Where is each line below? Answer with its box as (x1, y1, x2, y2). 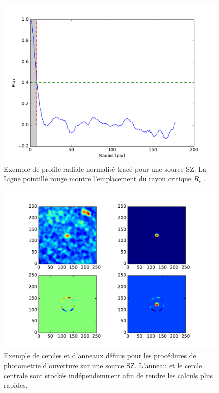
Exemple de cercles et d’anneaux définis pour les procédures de (4, 350, 196, 361)
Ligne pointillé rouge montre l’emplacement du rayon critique (4, 173, 192, 184)
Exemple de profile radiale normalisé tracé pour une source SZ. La (4, 163, 206, 174)
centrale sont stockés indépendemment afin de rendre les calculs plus (4, 370, 213, 380)
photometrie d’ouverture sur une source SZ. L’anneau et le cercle (4, 360, 202, 370)
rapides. (4, 380, 28, 390)
